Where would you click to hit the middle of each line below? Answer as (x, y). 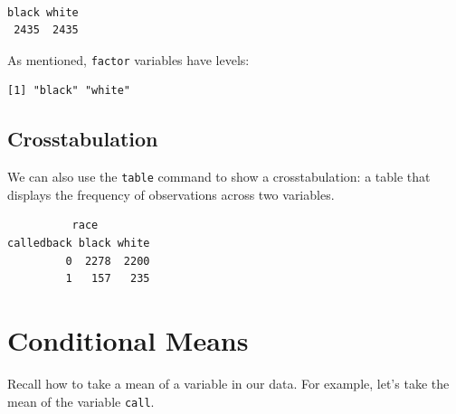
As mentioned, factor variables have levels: (128, 59)
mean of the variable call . (81, 401)
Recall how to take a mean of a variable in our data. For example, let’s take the (228, 383)
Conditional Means (128, 340)
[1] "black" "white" (69, 91)
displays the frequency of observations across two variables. (171, 194)
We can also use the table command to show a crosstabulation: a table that (219, 177)
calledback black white (79, 244)
